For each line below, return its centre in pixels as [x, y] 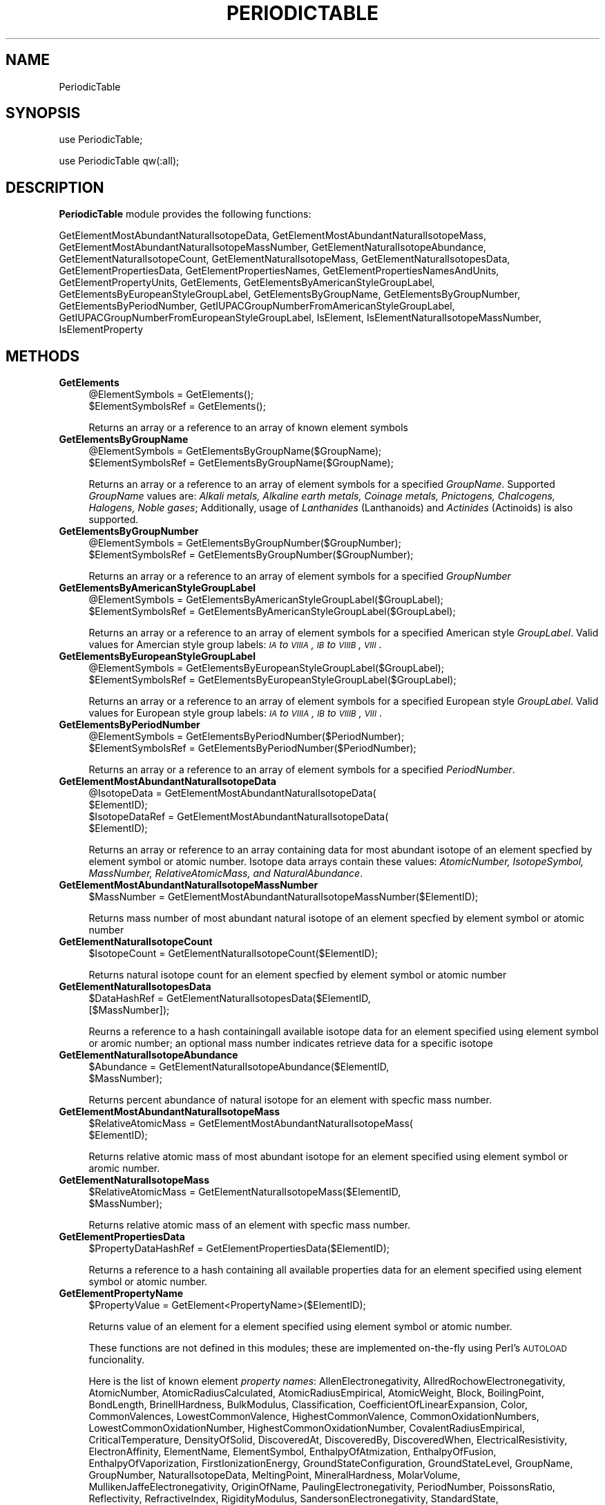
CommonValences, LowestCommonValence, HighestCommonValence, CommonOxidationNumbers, [314, 1417]
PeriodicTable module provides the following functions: [185, 214]
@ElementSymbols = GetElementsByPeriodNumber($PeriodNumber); [247, 737]
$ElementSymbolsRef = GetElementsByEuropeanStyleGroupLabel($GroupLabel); [272, 680]
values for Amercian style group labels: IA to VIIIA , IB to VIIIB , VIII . [235, 645]
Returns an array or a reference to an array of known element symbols [248, 428]
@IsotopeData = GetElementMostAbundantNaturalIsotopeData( [232, 793]
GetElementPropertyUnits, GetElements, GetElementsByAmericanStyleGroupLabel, [247, 283]
